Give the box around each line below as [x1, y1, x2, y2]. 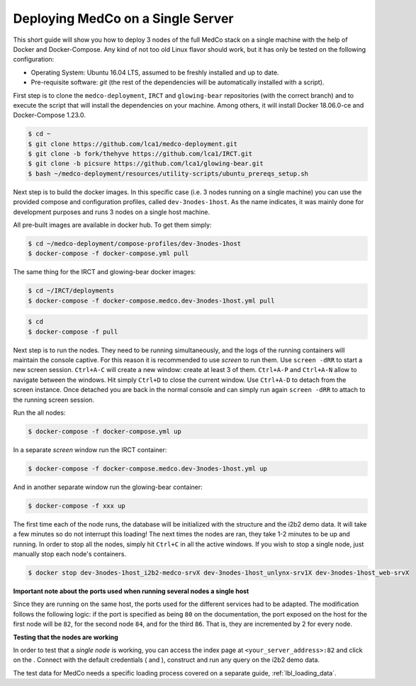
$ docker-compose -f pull [28, 327, 118, 336]
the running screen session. [13, 395, 95, 404]
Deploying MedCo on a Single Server [13, 11, 234, 26]
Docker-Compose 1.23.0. [13, 111, 86, 120]
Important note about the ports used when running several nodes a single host [13, 587, 249, 595]
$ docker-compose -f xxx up [28, 502, 125, 510]
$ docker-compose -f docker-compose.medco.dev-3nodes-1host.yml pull [28, 296, 275, 305]
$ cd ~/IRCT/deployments [28, 287, 115, 295]
